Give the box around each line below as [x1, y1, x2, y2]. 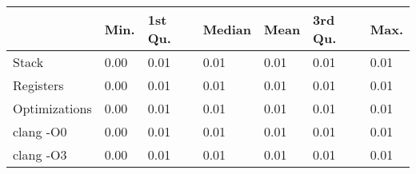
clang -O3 [13, 145, 67, 164]
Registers [13, 76, 64, 94]
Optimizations [13, 99, 92, 117]
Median [202, 19, 252, 38]
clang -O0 [13, 122, 67, 140]
